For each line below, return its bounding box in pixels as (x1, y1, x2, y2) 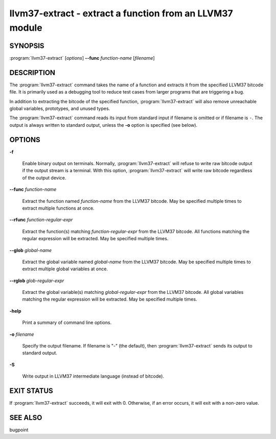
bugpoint (9, 427, 29, 433)
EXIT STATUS (9, 386, 53, 396)
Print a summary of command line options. (22, 319, 112, 326)
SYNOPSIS (9, 41, 44, 50)
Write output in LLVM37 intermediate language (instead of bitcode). (22, 373, 165, 379)
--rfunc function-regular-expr (9, 217, 73, 223)
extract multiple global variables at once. (22, 266, 108, 272)
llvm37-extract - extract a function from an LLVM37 (9, 8, 234, 19)
